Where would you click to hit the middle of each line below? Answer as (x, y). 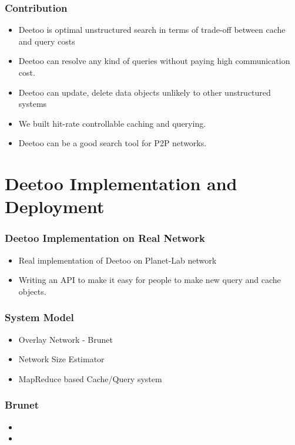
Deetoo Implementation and (121, 183)
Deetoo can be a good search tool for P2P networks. (113, 143)
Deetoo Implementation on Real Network (105, 238)
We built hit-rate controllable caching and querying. (112, 123)
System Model (39, 317)
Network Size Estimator (61, 359)
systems (33, 104)
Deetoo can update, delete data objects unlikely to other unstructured (145, 92)
